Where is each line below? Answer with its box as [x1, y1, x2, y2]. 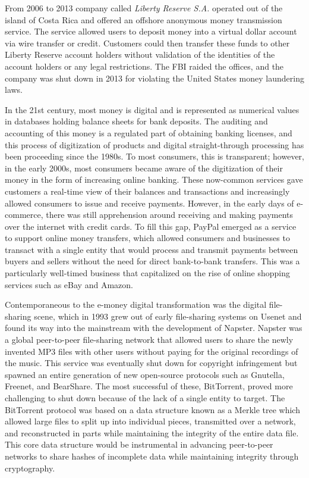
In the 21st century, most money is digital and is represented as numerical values [5, 103, 299, 115]
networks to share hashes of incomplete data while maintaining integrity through [5, 449, 299, 462]
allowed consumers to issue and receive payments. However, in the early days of [5, 196, 294, 209]
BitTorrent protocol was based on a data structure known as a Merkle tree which [5, 403, 300, 415]
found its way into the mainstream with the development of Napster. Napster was [5, 321, 302, 334]
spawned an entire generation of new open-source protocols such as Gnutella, [5, 368, 285, 380]
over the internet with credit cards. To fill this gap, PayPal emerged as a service [5, 220, 297, 232]
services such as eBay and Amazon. [5, 278, 133, 290]
